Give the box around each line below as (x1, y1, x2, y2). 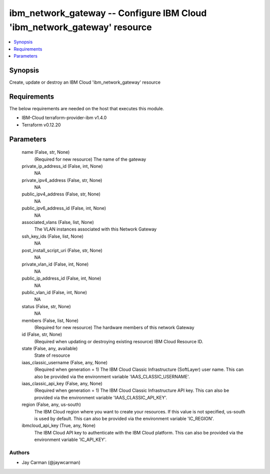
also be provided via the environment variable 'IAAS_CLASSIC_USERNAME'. (34, 373, 190, 379)
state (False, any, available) (21, 346, 78, 352)
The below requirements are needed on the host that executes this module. (9, 105, 164, 111)
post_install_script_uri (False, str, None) (21, 247, 102, 253)
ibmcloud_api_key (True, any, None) (21, 422, 96, 428)
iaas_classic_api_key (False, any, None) (21, 381, 102, 387)
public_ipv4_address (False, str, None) (21, 191, 101, 197)
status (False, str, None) (21, 303, 71, 309)
